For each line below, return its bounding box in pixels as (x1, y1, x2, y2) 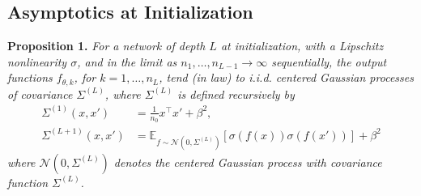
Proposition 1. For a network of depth (7, 37, 206, 54)
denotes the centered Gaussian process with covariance (113, 153, 382, 170)
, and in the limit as (77, 53, 177, 70)
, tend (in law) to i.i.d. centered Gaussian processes (159, 69, 414, 86)
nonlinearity (7, 53, 67, 70)
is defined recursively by (177, 85, 295, 102)
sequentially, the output (271, 53, 387, 70)
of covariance (7, 85, 73, 102)
